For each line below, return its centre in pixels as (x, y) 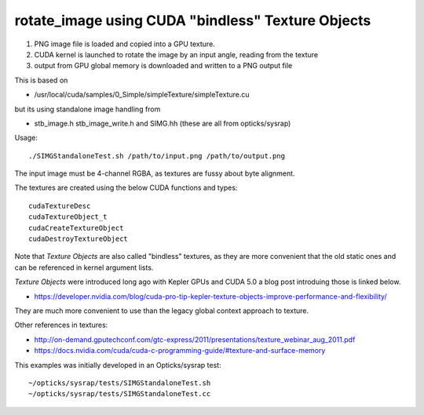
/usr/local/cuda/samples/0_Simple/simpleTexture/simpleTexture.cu (142, 95)
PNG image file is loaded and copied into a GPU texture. (124, 44)
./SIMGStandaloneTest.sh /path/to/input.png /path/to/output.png (157, 156)
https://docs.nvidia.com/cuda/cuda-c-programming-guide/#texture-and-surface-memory (180, 351)
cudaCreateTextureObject (76, 228)
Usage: (26, 138)
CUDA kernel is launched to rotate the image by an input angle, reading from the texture (176, 54)
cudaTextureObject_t (68, 217)
